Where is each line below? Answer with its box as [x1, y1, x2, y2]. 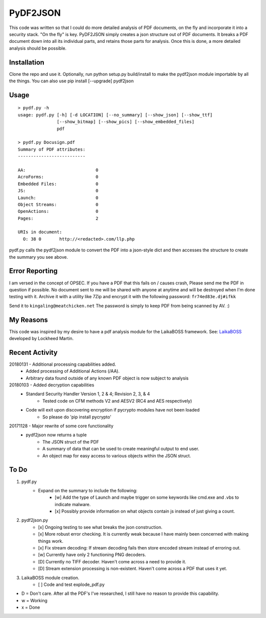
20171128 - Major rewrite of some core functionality [9, 423, 114, 429]
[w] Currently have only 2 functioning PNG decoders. [38, 552, 146, 558]
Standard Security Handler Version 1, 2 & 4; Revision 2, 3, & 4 [26, 391, 150, 397]
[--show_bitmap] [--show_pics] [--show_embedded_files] [57, 119, 195, 125]
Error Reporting [9, 267, 58, 275]
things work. [38, 538, 64, 544]
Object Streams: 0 [18, 202, 99, 207]
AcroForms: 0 [18, 174, 99, 180]
